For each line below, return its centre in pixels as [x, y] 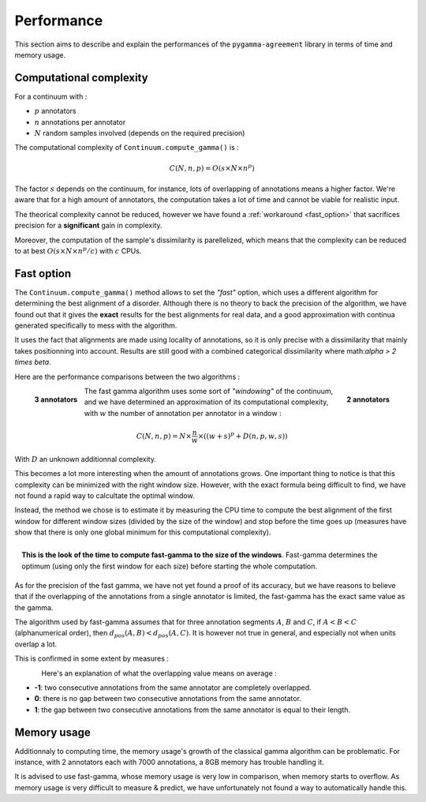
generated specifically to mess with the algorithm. [96, 326]
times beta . [33, 362]
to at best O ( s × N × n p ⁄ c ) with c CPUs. [78, 251]
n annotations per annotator [80, 122]
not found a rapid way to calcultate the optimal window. [105, 495]
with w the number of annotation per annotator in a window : [183, 413]
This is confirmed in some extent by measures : [92, 658]
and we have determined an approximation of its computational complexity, [206, 402]
